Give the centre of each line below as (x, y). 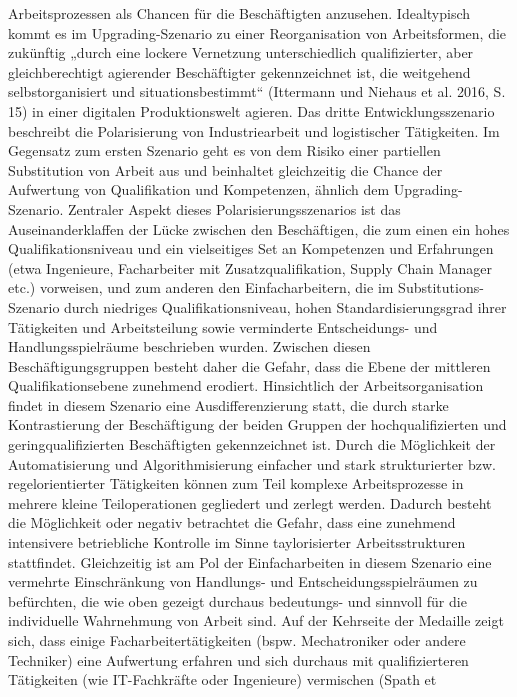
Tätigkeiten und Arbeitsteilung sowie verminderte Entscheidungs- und (223, 326)
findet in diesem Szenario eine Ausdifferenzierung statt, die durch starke (228, 404)
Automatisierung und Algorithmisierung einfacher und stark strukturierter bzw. (252, 463)
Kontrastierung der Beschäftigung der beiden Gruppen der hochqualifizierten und (257, 424)
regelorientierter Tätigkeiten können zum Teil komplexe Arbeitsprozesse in (236, 483)
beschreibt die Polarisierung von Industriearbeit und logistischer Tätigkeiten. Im (254, 130)
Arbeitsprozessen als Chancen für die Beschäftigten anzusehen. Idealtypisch (239, 13)
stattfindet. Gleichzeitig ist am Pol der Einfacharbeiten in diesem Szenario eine (250, 561)
